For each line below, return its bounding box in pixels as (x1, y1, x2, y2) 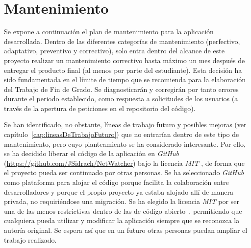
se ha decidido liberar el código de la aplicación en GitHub (4, 148, 179, 158)
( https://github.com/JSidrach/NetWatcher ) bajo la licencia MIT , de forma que (4, 158, 245, 168)
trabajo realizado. (4, 234, 57, 245)
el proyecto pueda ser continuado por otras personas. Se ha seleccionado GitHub (4, 167, 244, 178)
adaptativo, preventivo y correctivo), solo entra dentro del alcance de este (4, 45, 225, 56)
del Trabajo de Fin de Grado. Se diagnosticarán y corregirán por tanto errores (4, 84, 239, 94)
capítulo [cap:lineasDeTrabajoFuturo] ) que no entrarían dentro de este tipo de (4, 129, 239, 139)
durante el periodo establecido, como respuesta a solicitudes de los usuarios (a (4, 93, 238, 104)
